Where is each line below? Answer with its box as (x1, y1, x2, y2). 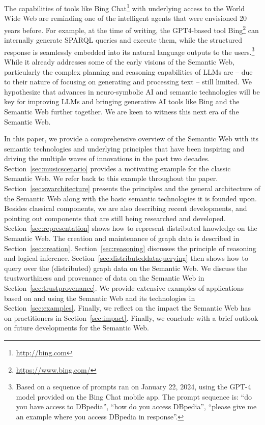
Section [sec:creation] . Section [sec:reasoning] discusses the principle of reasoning (4, 242, 256, 253)
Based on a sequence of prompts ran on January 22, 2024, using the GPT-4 (16, 381, 251, 392)
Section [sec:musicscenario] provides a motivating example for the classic (4, 163, 231, 173)
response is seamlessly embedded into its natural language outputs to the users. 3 (4, 45, 255, 57)
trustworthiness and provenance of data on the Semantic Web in (4, 272, 204, 283)
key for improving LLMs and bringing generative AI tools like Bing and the (4, 96, 240, 107)
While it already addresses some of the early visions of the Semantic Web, (4, 56, 234, 67)
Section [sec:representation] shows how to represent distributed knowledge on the (4, 223, 257, 233)
